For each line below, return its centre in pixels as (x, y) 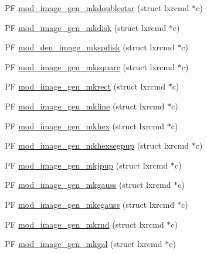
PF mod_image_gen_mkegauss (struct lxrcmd (90, 204)
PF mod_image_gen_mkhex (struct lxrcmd (85, 126)
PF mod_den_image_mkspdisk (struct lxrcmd (90, 47)
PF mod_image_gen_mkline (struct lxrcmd (85, 106)
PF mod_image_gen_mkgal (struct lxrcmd (84, 244)
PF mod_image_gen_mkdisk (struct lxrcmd (86, 27)
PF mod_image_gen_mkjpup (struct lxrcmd (86, 165)
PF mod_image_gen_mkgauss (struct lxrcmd (88, 185)
